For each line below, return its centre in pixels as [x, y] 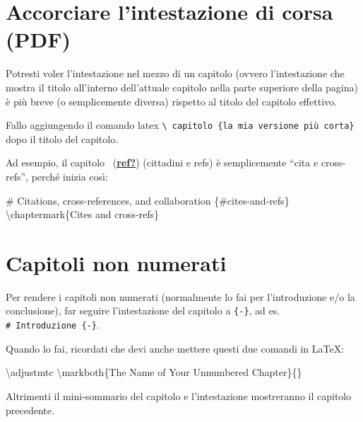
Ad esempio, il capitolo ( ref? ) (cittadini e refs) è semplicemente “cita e [162, 162]
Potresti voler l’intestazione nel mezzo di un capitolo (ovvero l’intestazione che [175, 73]
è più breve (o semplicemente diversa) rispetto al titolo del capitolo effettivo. [171, 101]
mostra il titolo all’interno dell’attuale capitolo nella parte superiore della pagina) [182, 87]
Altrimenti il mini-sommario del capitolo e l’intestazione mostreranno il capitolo [179, 395]
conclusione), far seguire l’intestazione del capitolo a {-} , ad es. [143, 310]
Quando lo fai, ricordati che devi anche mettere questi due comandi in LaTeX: [175, 348]
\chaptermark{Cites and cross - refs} [83, 214]
